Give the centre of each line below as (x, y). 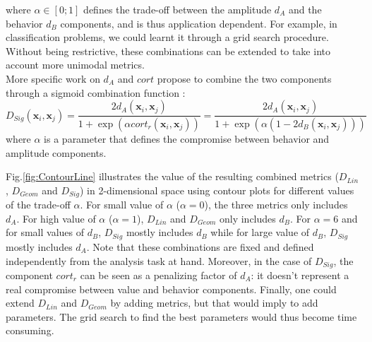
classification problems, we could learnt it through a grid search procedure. (167, 37)
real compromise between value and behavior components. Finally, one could (171, 289)
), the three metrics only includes (276, 205)
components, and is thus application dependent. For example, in (199, 23)
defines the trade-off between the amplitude (178, 9)
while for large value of (260, 232)
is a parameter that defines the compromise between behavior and (187, 139)
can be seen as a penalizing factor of (158, 275)
